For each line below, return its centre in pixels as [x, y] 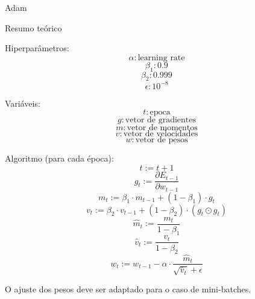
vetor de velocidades [161, 134]
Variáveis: [23, 103]
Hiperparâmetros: [37, 48]
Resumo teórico [33, 27]
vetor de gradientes [161, 120]
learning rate [161, 58]
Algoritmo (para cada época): [59, 158]
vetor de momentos [162, 128]
